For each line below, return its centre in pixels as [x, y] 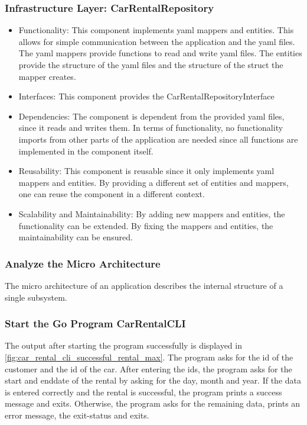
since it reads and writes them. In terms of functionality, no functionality [151, 128]
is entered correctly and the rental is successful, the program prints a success [143, 392]
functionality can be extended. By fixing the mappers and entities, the [146, 225]
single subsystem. [36, 297]
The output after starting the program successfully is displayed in [123, 345]
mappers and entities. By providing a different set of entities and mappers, [153, 182]
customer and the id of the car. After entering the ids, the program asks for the [148, 368]
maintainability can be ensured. [76, 237]
